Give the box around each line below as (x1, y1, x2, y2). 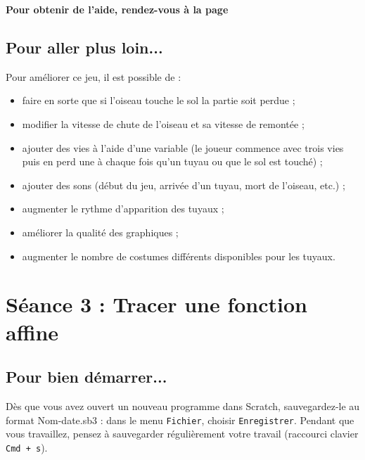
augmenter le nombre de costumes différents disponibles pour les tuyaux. (22, 248, 335, 263)
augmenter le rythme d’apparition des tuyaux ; (22, 201, 224, 216)
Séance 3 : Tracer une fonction (6, 290, 307, 319)
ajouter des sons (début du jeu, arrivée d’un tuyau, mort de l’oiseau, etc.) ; (22, 177, 345, 192)
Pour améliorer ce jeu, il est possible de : (6, 69, 181, 84)
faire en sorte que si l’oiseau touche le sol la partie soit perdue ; (22, 93, 295, 108)
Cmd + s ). (6, 440, 48, 454)
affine (6, 317, 59, 346)
